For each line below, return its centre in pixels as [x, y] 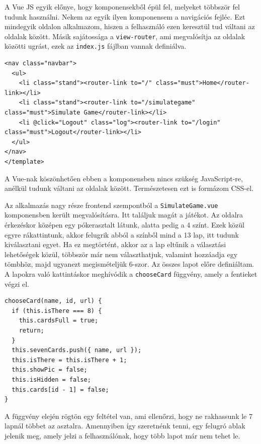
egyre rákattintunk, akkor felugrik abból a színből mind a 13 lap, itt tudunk [122, 234]
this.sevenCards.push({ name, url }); [77, 350]
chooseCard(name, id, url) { [53, 301]
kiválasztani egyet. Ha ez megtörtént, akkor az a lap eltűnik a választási [115, 244]
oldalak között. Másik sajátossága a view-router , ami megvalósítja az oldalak [125, 36]
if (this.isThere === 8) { [57, 311]
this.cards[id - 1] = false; [60, 390]
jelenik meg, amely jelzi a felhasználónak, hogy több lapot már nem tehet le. [122, 435]
